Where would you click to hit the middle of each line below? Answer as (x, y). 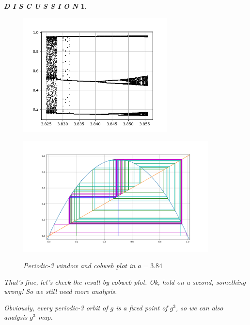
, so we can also (200, 307)
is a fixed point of (142, 307)
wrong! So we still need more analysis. (61, 291)
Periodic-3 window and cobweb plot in (79, 265)
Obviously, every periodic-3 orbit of (56, 307)
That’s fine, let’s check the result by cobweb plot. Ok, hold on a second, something (125, 282)
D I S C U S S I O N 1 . (45, 6)
